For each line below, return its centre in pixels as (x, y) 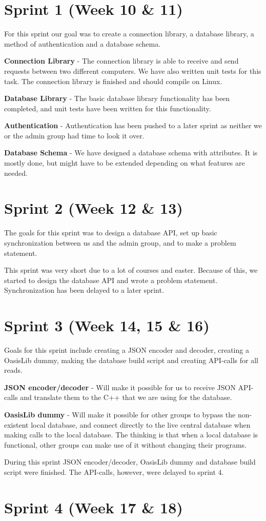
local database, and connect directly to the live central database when (141, 424)
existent (16, 424)
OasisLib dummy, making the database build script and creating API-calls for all (131, 360)
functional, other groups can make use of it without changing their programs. (125, 444)
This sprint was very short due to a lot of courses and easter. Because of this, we (131, 270)
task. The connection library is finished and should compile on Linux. (113, 81)
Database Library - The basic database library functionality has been (117, 98)
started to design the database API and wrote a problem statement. (111, 280)
